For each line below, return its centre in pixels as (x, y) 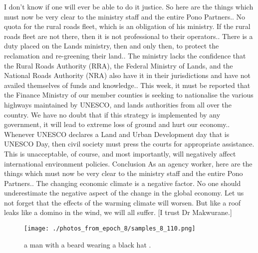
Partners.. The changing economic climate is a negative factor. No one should (123, 183)
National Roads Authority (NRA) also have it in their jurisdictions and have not (127, 75)
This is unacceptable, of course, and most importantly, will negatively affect (120, 153)
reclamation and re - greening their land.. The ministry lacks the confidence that (125, 55)
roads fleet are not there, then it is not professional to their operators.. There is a (129, 36)
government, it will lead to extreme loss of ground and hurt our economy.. (117, 124)
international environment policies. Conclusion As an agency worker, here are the (128, 163)
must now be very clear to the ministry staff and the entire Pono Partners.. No (125, 16)
